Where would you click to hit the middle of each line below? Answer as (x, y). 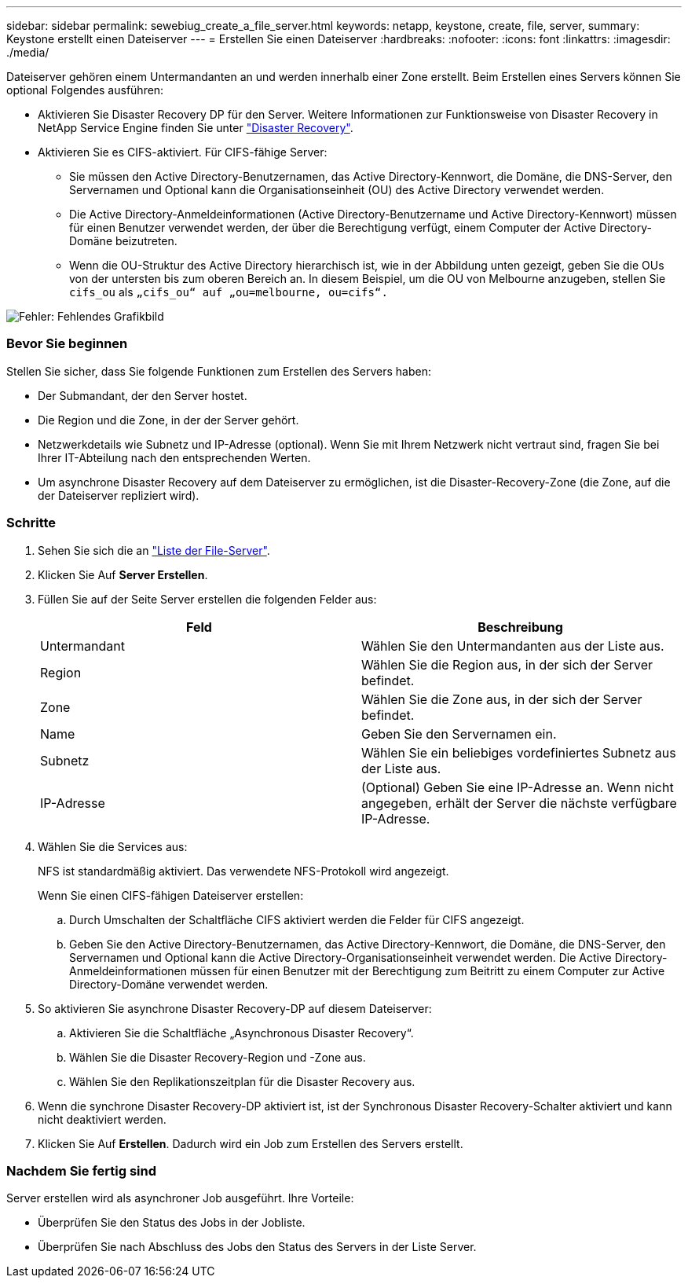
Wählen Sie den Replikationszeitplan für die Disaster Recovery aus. (242, 1081)
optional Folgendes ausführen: (85, 90)
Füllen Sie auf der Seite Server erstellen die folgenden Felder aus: (207, 599)
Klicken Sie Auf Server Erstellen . (123, 574)
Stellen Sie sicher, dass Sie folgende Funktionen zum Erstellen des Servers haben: (219, 371)
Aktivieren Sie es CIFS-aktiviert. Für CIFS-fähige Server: (183, 152)
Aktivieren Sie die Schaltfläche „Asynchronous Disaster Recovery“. (242, 1033)
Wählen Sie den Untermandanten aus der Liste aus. (513, 646)
